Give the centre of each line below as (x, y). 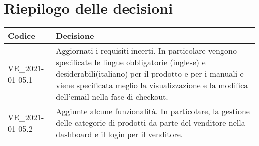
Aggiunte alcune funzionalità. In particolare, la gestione (153, 111)
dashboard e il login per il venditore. (120, 134)
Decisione (75, 36)
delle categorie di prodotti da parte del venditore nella (150, 123)
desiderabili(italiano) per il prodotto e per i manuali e (150, 74)
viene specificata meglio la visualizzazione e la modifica (152, 85)
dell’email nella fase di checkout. (112, 97)
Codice (22, 36)
